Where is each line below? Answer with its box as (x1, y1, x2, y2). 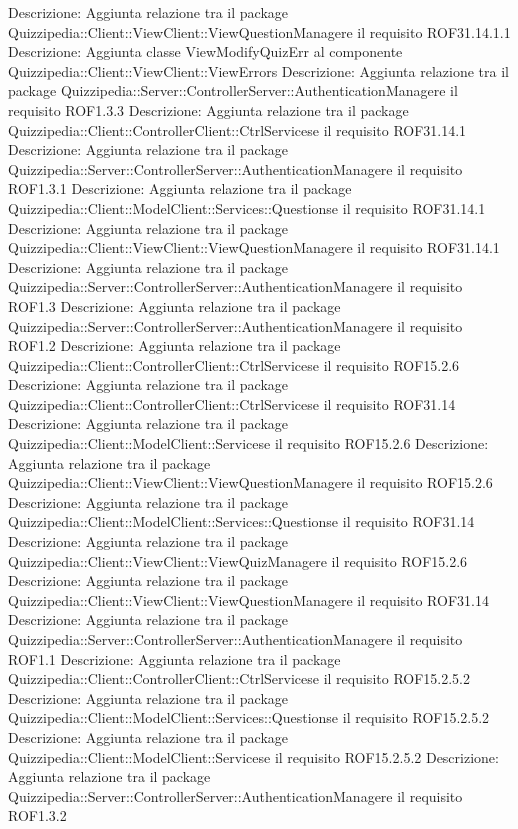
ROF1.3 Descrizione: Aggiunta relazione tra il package (8, 295, 341, 316)
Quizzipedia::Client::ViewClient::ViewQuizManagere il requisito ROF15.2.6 (8, 550, 468, 571)
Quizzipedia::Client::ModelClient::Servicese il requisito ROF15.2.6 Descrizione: (8, 433, 489, 454)
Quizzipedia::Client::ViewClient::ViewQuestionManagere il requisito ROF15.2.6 (8, 472, 493, 493)
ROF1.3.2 (8, 805, 67, 826)
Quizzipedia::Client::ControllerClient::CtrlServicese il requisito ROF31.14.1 (8, 119, 467, 140)
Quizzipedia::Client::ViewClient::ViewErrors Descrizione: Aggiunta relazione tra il (8, 60, 509, 81)
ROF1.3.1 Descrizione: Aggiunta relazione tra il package (8, 178, 352, 199)
